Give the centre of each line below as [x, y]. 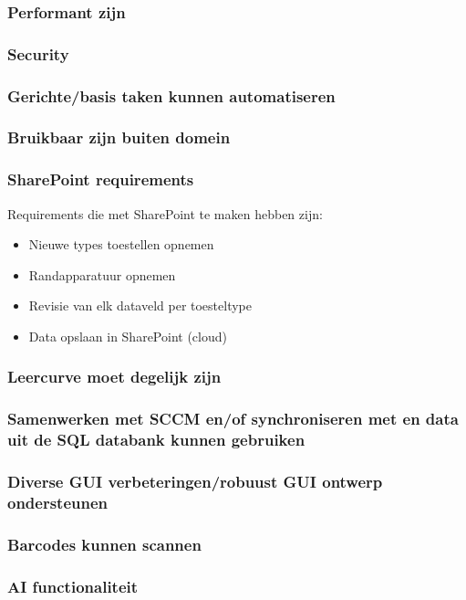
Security [38, 53]
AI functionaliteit [73, 586]
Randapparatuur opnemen [102, 274]
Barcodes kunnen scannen [104, 544]
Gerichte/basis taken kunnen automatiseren [171, 95]
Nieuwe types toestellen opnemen [121, 244]
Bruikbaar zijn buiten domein [119, 137]
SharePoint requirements [101, 179]
